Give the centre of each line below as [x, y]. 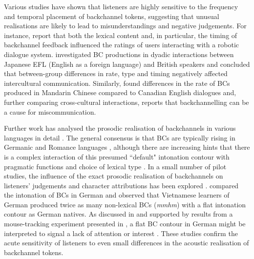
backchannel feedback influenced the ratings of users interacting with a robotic [122, 45]
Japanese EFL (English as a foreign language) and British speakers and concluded [127, 64]
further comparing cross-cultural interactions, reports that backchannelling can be [127, 102]
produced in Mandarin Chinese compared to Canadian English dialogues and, [120, 92]
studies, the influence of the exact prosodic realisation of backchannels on [114, 176]
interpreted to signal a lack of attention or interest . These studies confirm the [121, 233]
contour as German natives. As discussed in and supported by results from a [118, 214]
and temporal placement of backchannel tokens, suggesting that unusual [112, 16]
